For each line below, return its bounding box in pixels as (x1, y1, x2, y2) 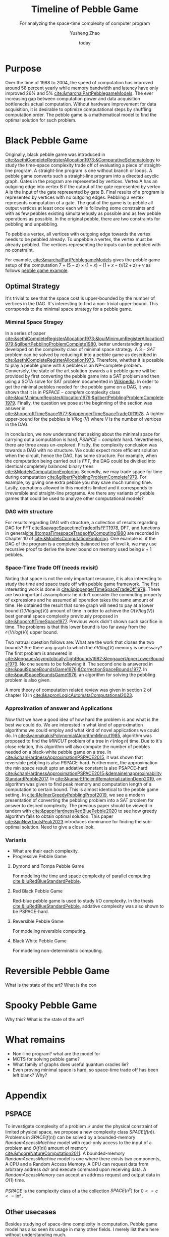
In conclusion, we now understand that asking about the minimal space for (5, 431, 160, 437)
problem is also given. (5, 677, 51, 683)
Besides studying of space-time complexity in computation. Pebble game (5, 1221, 158, 1227)
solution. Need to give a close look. (22, 824, 95, 830)
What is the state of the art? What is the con (5, 982, 97, 988)
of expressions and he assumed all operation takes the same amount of (5, 597, 154, 603)
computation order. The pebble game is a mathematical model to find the (5, 111, 157, 118)
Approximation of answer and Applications (5, 705, 112, 712)
